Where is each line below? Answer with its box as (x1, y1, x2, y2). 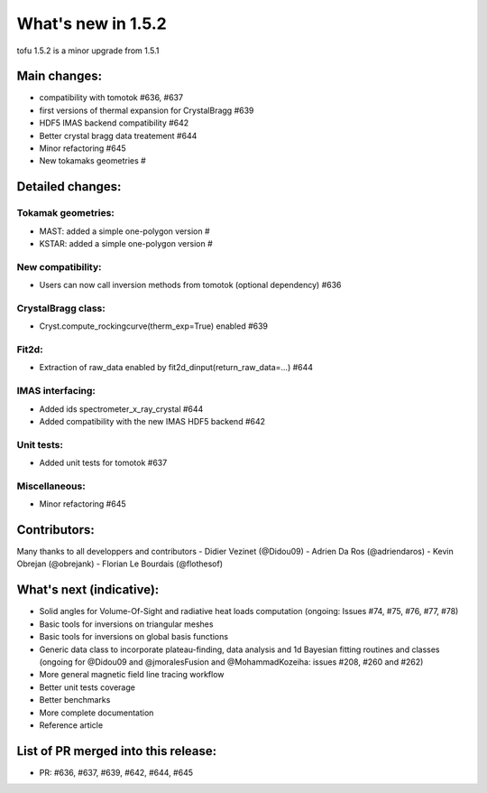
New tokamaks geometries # (39, 155, 146, 166)
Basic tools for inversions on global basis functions (39, 631, 229, 642)
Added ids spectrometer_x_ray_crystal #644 (39, 403, 204, 415)
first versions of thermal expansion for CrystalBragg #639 (39, 105, 254, 116)
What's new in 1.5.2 (16, 14, 167, 33)
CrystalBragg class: (16, 302, 106, 314)
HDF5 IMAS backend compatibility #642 (39, 117, 189, 128)
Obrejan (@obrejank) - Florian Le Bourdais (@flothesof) (16, 558, 224, 569)
